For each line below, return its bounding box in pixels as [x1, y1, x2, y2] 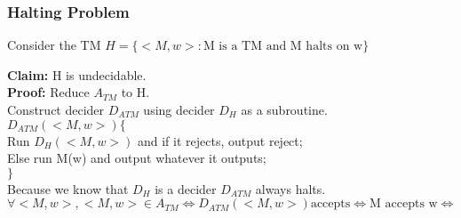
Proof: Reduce [7, 83, 90, 101]
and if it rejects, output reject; [137, 131, 303, 149]
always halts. [255, 179, 326, 198]
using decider [143, 101, 215, 118]
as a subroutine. [241, 101, 328, 118]
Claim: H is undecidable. [7, 65, 147, 84]
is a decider [155, 179, 217, 198]
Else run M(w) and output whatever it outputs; [7, 149, 266, 167]
